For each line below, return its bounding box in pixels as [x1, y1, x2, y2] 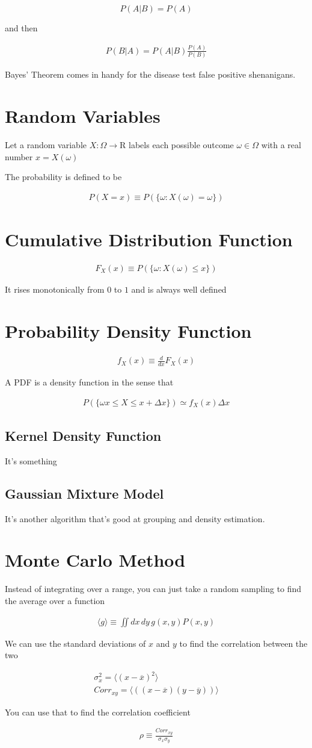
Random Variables [5, 104, 161, 128]
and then [5, 22, 38, 34]
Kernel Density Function [5, 426, 162, 445]
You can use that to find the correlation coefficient [5, 705, 191, 718]
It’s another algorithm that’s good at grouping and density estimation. [5, 512, 265, 525]
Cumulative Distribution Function [5, 226, 293, 251]
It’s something [5, 454, 57, 467]
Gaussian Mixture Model [5, 484, 164, 502]
